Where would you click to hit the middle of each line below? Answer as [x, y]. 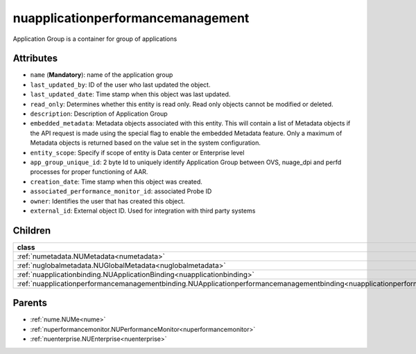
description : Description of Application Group [99, 114]
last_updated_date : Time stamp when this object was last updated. [130, 94]
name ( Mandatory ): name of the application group [102, 75]
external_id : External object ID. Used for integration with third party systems [143, 211]
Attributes [35, 59]
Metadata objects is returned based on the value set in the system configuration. [146, 143]
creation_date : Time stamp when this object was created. [116, 182]
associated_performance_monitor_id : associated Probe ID [121, 191]
